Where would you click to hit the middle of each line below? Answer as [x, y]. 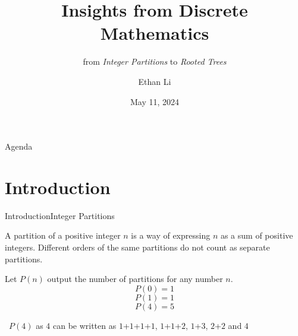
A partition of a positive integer [63, 235]
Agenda [19, 146]
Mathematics [155, 33]
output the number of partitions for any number [135, 279]
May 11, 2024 [155, 101]
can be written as [84, 325]
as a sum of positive [257, 235]
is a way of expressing [171, 235]
